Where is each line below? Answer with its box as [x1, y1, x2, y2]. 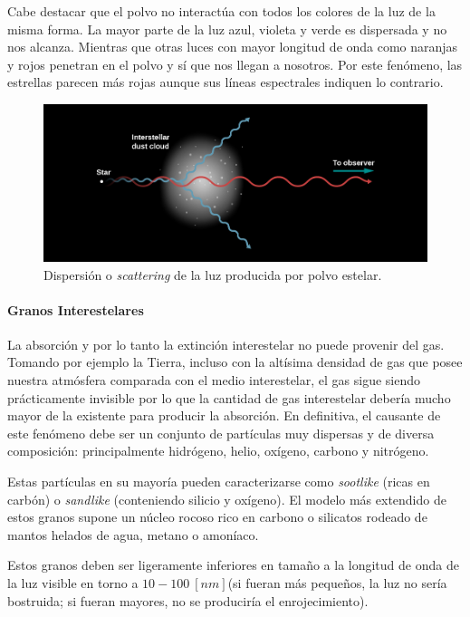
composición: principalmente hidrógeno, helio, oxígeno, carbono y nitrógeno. [7, 441, 429, 460]
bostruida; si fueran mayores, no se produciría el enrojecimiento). [7, 591, 369, 610]
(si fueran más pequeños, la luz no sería [227, 574, 447, 593]
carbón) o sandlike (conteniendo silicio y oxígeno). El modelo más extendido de [7, 489, 446, 508]
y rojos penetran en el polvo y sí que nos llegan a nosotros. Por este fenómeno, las [7, 54, 463, 73]
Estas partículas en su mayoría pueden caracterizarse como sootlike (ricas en [7, 472, 430, 491]
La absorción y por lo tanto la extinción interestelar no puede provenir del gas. [7, 334, 445, 353]
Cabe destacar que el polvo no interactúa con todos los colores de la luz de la [7, 2, 436, 20]
